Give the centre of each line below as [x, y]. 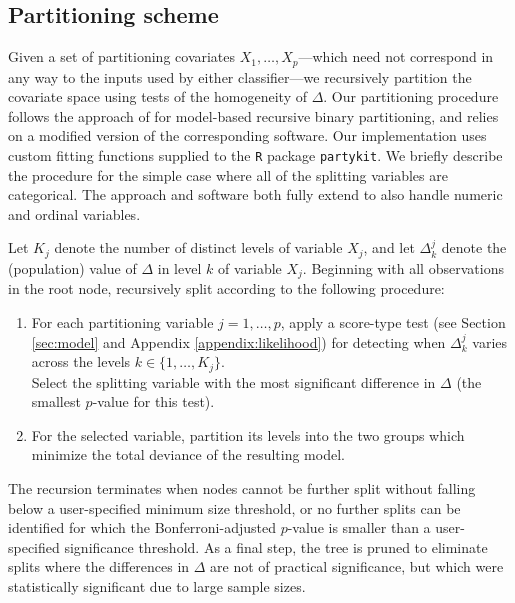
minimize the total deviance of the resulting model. [188, 454]
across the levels [81, 361]
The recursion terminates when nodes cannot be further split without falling [242, 487]
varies [490, 341]
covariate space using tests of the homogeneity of [157, 96]
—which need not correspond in [396, 56]
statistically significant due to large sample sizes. [157, 585]
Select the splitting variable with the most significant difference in [233, 381]
